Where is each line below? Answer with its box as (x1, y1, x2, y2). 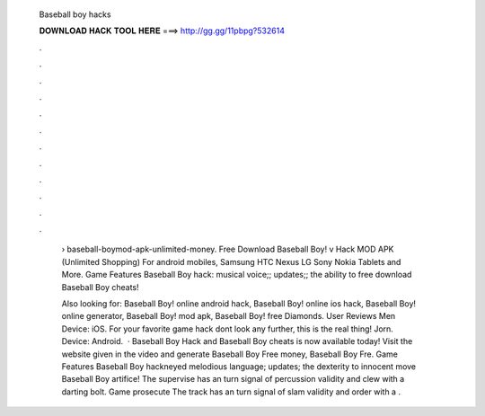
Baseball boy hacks (39, 9, 111, 20)
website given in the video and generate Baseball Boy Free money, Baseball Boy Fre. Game (61, 349, 399, 359)
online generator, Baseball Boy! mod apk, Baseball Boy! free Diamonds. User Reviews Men (61, 311, 396, 322)
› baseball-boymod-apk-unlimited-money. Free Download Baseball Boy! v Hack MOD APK (61, 243, 394, 255)
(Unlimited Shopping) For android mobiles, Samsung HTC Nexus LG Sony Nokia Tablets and (61, 256, 401, 267)
